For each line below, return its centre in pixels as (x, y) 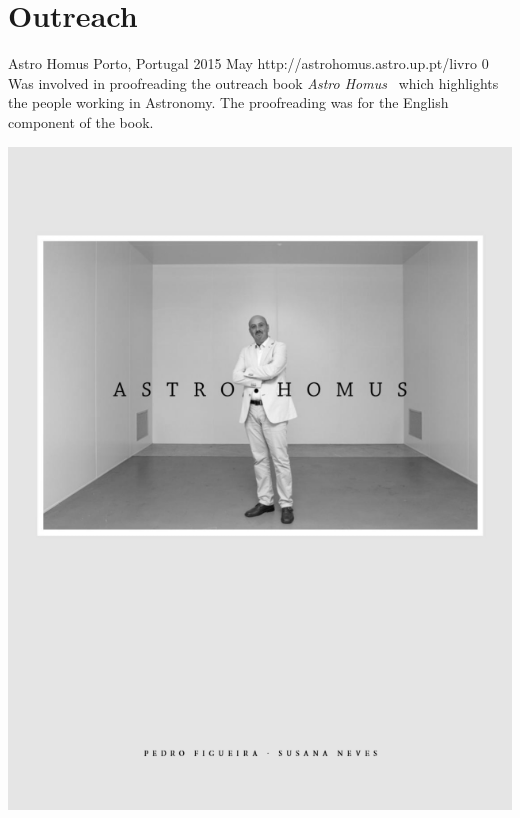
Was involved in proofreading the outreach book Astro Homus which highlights (253, 82)
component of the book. (81, 121)
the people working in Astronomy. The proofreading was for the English (228, 102)
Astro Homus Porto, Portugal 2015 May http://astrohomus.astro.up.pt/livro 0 (248, 63)
